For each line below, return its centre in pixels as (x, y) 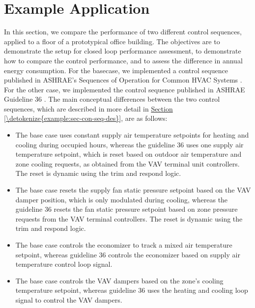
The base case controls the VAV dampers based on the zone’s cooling (119, 280)
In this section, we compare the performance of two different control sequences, (123, 32)
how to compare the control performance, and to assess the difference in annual (123, 60)
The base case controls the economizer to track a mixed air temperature (124, 245)
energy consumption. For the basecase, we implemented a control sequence (116, 70)
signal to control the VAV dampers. (69, 299)
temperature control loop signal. (64, 264)
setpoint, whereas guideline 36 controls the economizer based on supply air (128, 254)
